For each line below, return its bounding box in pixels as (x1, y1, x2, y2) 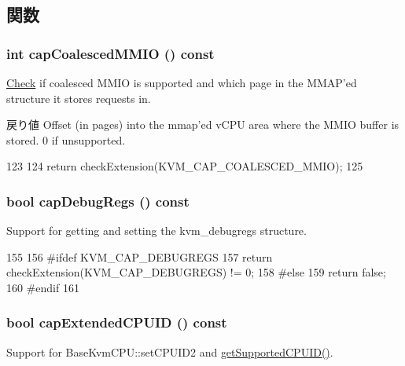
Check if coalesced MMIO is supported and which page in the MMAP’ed (6, 75, 357, 90)
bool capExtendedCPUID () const (6, 313, 227, 332)
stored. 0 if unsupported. (6, 131, 126, 148)
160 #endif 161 (6, 279, 79, 295)
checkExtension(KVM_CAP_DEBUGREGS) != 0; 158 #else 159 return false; (6, 264, 386, 280)
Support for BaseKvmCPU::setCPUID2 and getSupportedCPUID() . (6, 343, 333, 360)
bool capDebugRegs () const (6, 191, 190, 210)
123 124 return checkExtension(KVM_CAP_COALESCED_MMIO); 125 (6, 158, 363, 174)
